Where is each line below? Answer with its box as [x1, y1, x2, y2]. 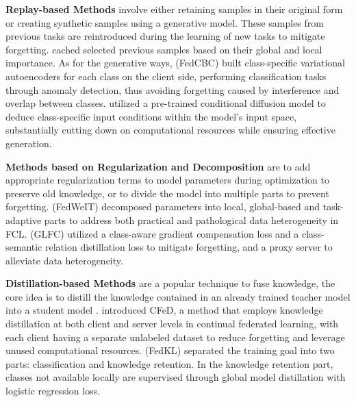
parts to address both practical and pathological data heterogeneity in [44, 212, 339, 227]
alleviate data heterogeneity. [5, 253, 123, 267]
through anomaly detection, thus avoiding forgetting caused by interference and [5, 82, 340, 97]
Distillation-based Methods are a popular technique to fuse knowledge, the [5, 276, 335, 290]
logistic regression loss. [5, 384, 101, 398]
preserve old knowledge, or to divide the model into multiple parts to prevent [5, 186, 329, 200]
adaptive [5, 212, 42, 227]
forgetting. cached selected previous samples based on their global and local [5, 42, 322, 56]
